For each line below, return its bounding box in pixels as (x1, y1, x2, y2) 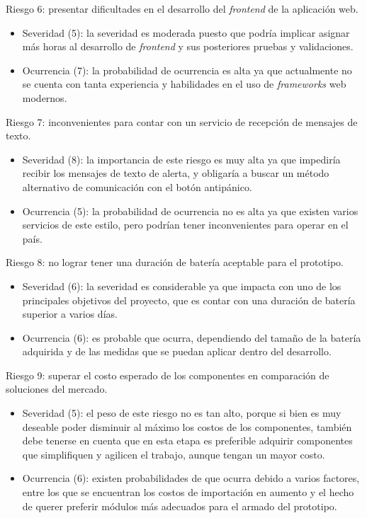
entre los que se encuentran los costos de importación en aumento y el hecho (22, 485, 354, 500)
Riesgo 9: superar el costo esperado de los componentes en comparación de (6, 367, 329, 382)
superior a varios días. (22, 306, 118, 321)
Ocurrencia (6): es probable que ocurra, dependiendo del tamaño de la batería (22, 330, 361, 345)
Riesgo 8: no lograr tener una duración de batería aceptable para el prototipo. (6, 255, 344, 270)
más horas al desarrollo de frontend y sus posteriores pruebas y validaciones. (22, 39, 354, 54)
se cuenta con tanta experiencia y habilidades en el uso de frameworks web (22, 76, 346, 91)
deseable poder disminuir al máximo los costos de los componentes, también (22, 419, 352, 434)
